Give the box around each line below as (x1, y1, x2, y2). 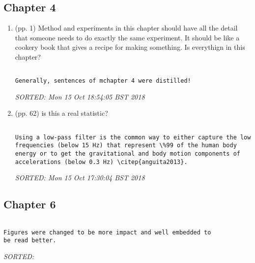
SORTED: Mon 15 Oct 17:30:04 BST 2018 (15, 172, 145, 183)
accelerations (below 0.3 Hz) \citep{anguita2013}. (15, 158, 188, 165)
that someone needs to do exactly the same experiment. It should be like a (15, 32, 240, 42)
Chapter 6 (3, 197, 56, 212)
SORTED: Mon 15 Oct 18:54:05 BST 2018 (15, 91, 145, 101)
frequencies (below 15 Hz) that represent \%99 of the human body (15, 142, 237, 149)
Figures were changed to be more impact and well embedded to (3, 229, 211, 236)
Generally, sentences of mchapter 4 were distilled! (15, 77, 191, 85)
